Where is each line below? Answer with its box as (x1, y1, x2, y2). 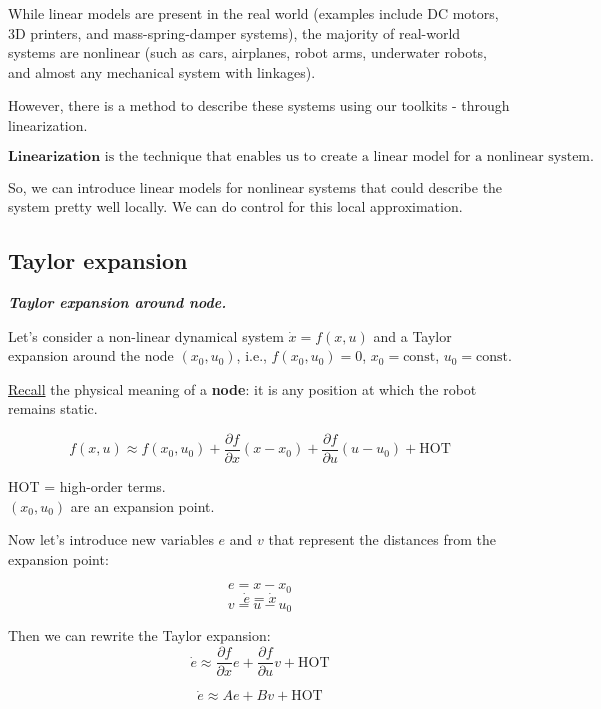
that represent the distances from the (268, 529, 496, 550)
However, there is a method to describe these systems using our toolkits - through (8, 95, 510, 116)
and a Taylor (373, 325, 452, 346)
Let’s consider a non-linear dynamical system (8, 325, 284, 346)
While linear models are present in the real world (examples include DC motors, (8, 3, 499, 23)
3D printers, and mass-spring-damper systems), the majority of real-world (8, 22, 461, 43)
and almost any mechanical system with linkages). (8, 61, 316, 82)
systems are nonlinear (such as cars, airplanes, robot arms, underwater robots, (8, 42, 487, 63)
